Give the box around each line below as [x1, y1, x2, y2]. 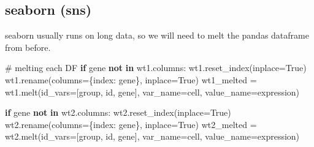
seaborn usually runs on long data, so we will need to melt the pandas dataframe [5, 29, 309, 42]
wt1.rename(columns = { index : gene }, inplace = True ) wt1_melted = [5, 73, 257, 86]
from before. [5, 40, 51, 53]
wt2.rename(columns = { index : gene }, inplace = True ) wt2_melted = [5, 118, 257, 130]
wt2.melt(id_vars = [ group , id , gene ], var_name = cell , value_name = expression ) [5, 130, 300, 143]
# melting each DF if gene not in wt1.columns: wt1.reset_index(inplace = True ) [5, 61, 307, 74]
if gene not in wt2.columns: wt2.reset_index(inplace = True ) [5, 106, 231, 119]
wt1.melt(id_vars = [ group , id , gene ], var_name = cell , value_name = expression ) [5, 85, 300, 98]
